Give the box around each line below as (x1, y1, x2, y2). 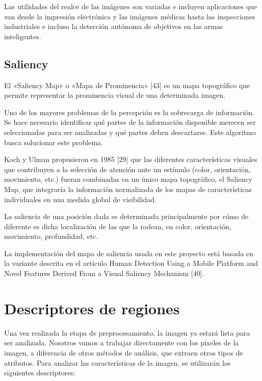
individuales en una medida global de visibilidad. (4, 194, 156, 204)
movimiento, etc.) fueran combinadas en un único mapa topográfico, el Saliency (4, 174, 252, 184)
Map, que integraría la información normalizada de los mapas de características (4, 183, 252, 194)
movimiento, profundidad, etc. (4, 231, 98, 241)
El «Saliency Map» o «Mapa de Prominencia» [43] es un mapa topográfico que (4, 79, 250, 90)
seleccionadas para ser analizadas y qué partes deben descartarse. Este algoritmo (4, 126, 256, 137)
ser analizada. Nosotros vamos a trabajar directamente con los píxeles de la (4, 337, 239, 348)
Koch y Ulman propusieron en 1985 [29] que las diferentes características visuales (4, 154, 257, 165)
